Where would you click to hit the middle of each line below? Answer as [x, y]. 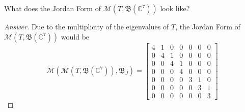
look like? [175, 8]
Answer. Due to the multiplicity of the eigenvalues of [87, 26]
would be [75, 36]
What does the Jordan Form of [52, 8]
